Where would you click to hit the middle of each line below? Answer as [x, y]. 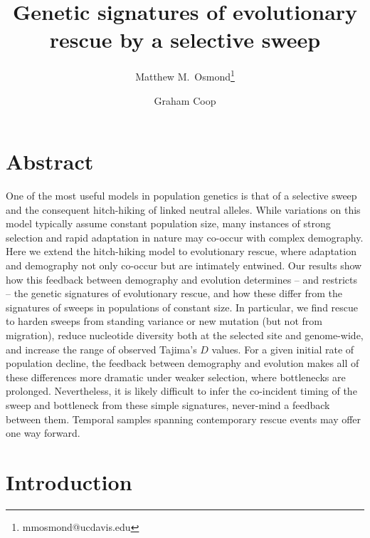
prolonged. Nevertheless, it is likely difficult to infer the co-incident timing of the [181, 391]
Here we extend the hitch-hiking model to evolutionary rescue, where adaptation [181, 251]
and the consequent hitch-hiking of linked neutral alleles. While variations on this [183, 209]
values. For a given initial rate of [283, 349]
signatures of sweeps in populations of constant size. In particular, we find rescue [182, 307]
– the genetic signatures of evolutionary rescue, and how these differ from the [174, 293]
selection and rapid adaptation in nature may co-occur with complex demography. [185, 237]
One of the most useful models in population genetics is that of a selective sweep [181, 196]
